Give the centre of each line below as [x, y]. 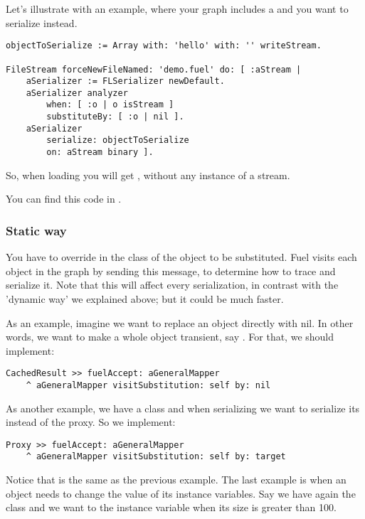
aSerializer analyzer [77, 93]
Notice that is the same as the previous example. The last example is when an [176, 480]
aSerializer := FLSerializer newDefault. [125, 81]
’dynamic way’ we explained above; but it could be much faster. [145, 298]
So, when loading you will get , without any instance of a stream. [148, 175]
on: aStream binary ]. [100, 153]
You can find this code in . [64, 199]
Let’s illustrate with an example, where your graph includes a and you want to [177, 9]
